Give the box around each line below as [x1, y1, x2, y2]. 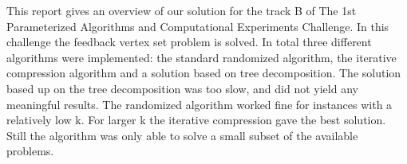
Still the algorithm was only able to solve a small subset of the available [6, 127, 358, 143]
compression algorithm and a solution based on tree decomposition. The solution [6, 64, 401, 81]
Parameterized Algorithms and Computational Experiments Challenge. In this [6, 18, 389, 34]
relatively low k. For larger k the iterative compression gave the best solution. [6, 111, 386, 128]
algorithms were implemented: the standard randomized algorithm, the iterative [6, 49, 397, 65]
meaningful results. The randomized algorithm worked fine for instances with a [6, 96, 393, 112]
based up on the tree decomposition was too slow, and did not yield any [6, 80, 358, 96]
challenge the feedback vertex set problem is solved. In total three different [6, 33, 372, 50]
